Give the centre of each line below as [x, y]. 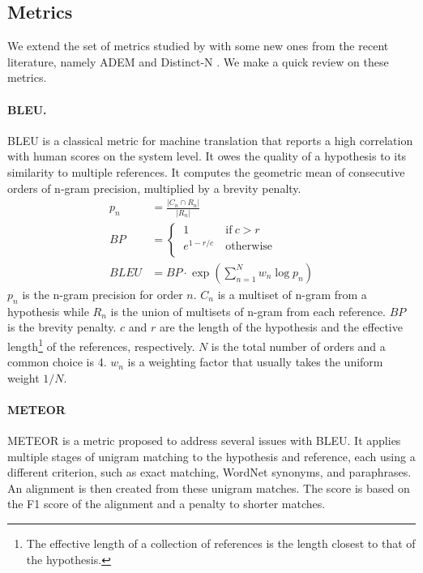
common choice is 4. [57, 362]
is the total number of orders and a [298, 346]
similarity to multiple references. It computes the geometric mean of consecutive [206, 171]
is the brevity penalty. [62, 327]
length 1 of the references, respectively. [101, 344]
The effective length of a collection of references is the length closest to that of [221, 543]
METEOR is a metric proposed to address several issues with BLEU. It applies [204, 440]
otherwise [249, 247]
